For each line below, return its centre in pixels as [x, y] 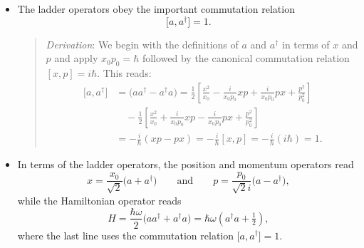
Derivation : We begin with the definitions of [142, 44]
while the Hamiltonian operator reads [99, 200]
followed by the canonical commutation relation [246, 58]
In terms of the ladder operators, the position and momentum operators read [186, 164]
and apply [76, 58]
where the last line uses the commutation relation [126, 235]
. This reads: [124, 73]
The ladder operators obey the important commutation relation [156, 9]
